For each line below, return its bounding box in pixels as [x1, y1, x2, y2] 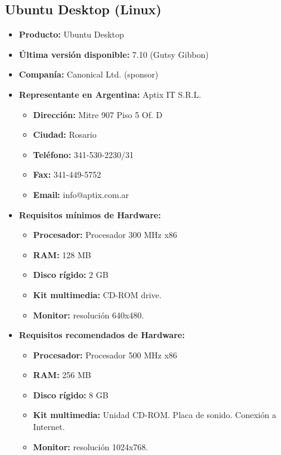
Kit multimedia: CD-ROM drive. [33, 288, 162, 301]
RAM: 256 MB [33, 369, 91, 381]
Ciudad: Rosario [33, 128, 97, 141]
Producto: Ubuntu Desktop [18, 28, 124, 41]
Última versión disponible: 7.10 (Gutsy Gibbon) [18, 48, 209, 60]
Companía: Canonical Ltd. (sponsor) [18, 68, 159, 81]
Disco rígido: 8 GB [33, 388, 109, 401]
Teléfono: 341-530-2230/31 [33, 148, 134, 160]
